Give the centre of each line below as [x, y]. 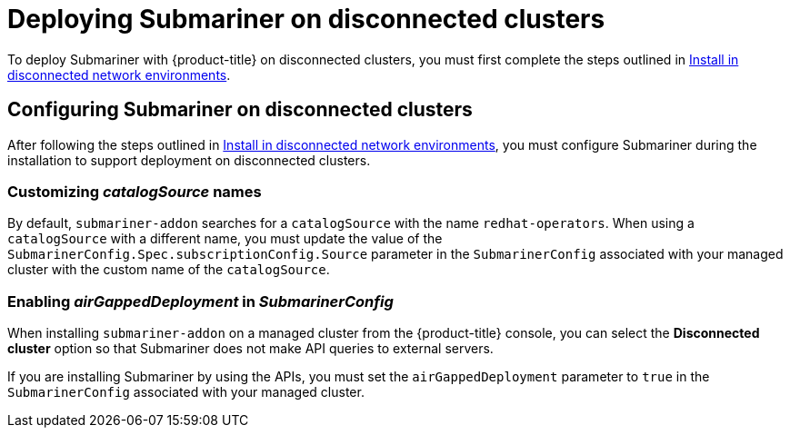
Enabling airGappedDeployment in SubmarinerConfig [200, 301]
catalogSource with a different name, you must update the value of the [225, 239]
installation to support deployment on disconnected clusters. [189, 160]
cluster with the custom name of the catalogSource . [169, 270]
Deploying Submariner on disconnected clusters [306, 19]
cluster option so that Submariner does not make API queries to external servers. [250, 349]
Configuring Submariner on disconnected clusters [240, 110]
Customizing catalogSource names [135, 191]
